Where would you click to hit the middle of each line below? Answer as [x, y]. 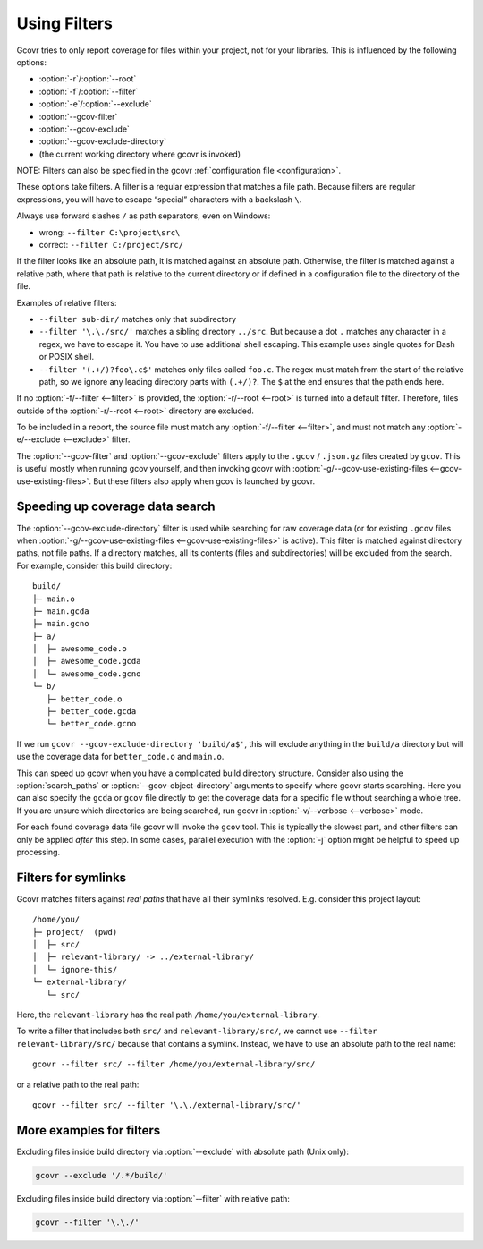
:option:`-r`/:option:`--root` [88, 79]
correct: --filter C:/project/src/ [111, 245]
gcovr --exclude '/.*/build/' [102, 1175]
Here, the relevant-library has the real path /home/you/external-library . [168, 1015]
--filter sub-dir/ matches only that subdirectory [138, 319]
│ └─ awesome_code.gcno [87, 674]
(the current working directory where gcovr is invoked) [140, 154]
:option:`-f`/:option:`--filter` [89, 91]
